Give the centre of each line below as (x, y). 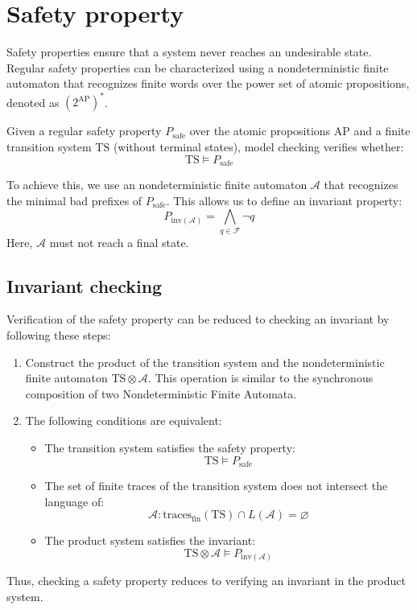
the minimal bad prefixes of (74, 200)
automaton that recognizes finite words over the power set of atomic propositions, (208, 83)
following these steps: (59, 334)
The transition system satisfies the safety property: (170, 447)
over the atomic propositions (260, 131)
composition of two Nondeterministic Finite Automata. (161, 393)
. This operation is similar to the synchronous (260, 378)
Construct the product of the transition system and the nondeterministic (205, 362)
